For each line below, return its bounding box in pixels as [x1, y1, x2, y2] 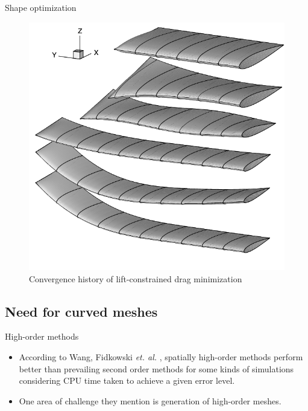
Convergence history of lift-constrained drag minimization [29, 272, 242, 285]
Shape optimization [5, 1, 77, 13]
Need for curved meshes [5, 302, 158, 320]
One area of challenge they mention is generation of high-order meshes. [19, 394, 281, 407]
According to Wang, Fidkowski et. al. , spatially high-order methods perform [19, 350, 303, 363]
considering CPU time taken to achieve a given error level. [19, 374, 235, 387]
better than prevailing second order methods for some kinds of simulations [19, 362, 294, 375]
